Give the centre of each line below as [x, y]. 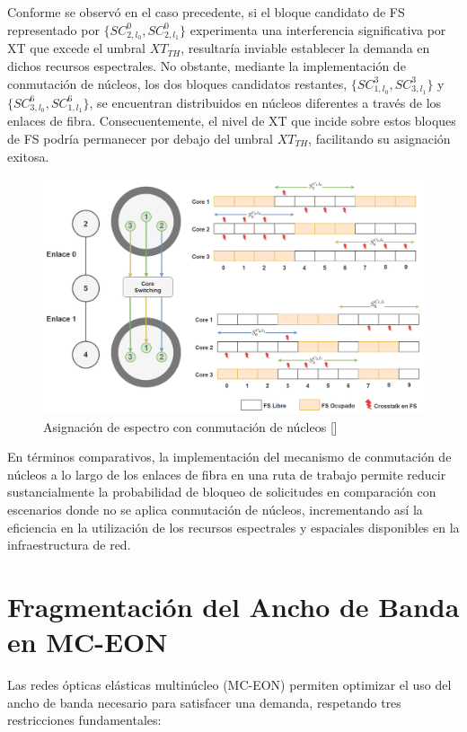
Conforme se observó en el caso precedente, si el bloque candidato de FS [206, 12]
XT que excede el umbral [77, 48]
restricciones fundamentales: [84, 720]
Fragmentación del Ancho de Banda [233, 606]
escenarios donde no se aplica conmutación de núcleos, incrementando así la [215, 510]
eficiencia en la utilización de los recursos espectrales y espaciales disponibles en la [233, 527]
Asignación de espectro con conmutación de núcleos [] [190, 426]
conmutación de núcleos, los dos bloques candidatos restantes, [177, 83]
